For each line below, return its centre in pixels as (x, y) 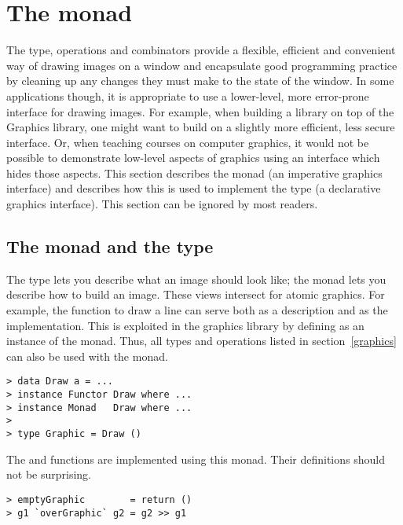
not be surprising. (49, 474)
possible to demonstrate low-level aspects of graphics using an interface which (193, 158)
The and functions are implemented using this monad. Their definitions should (196, 459)
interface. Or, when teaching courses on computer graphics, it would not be (188, 142)
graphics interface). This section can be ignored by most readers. (162, 204)
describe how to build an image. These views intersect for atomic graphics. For (196, 294)
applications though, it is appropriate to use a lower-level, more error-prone (188, 95)
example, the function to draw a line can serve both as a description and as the (197, 310)
